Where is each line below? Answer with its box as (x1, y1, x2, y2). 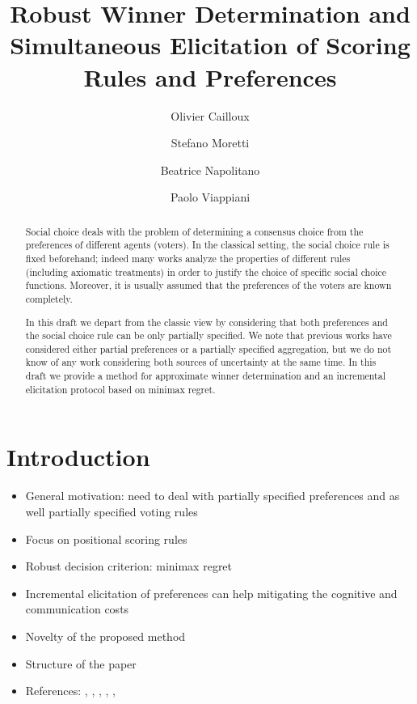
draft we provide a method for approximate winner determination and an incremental (25, 369, 385, 383)
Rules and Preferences (83, 60, 337, 93)
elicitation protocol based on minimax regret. (25, 382, 216, 396)
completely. (25, 291, 73, 305)
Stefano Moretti (171, 134, 250, 151)
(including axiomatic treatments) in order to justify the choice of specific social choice (25, 265, 387, 278)
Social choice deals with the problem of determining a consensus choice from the (25, 224, 364, 238)
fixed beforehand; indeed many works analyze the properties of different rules (25, 251, 351, 265)
